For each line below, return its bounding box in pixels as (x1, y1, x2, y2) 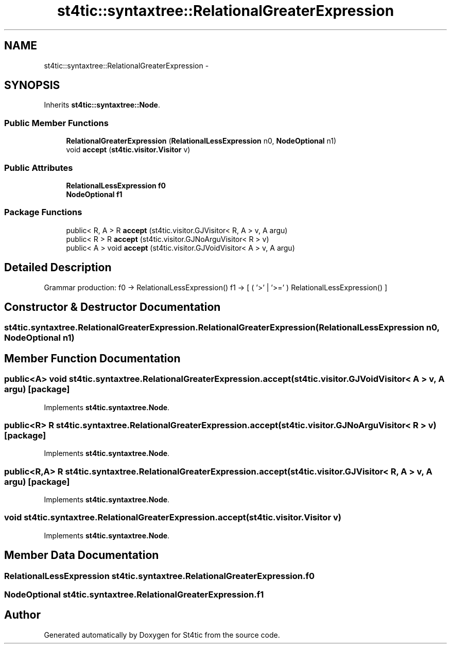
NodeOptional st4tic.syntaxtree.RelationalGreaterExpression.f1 (4, 589, 264, 600)
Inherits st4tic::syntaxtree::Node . (44, 100, 160, 110)
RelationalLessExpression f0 (66, 181, 166, 190)
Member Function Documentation (4, 352, 181, 365)
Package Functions (4, 207, 82, 218)
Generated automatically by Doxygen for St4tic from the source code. (44, 630, 280, 639)
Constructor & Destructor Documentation (4, 300, 221, 313)
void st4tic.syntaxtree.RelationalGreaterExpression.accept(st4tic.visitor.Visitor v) (4, 512, 341, 523)
